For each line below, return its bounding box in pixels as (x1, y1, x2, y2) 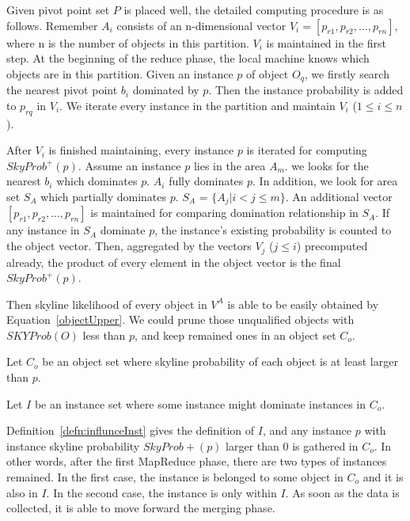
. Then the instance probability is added (208, 82, 404, 98)
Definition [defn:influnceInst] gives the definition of (6, 422, 255, 439)
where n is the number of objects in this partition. (6, 34, 249, 51)
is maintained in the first (266, 34, 386, 51)
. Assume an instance (78, 157, 181, 173)
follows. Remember (6, 17, 98, 33)
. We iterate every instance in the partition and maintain (59, 97, 336, 113)
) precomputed (296, 238, 368, 254)
